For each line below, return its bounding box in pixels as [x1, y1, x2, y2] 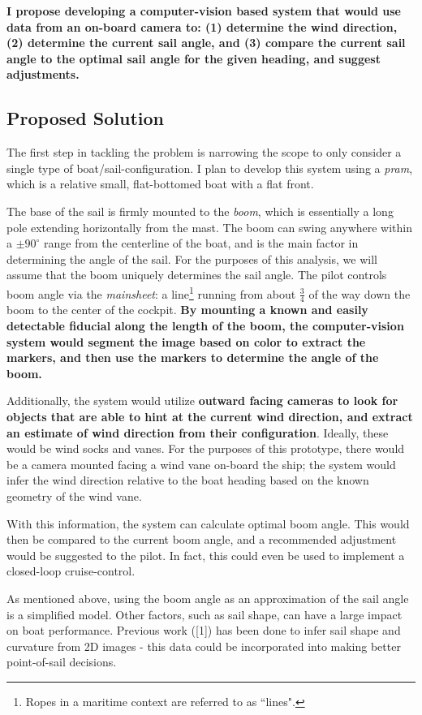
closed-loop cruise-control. [6, 562, 136, 579]
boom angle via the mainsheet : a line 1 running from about [6, 282, 296, 302]
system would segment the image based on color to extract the [6, 333, 366, 350]
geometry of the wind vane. [6, 487, 142, 504]
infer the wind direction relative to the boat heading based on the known [6, 472, 369, 489]
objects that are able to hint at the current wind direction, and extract [6, 407, 413, 424]
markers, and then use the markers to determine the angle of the [6, 349, 379, 366]
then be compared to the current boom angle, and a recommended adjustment [6, 531, 397, 548]
